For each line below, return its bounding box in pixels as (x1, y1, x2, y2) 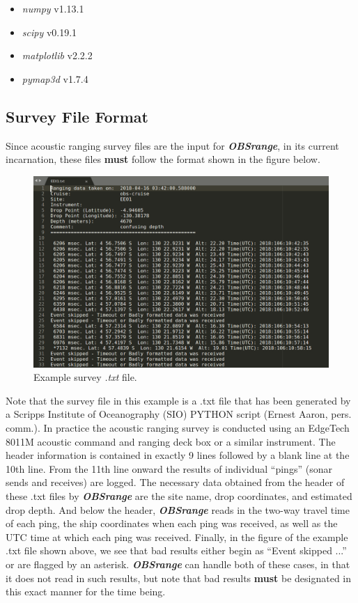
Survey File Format (6, 105, 148, 127)
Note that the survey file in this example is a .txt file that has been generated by (6, 393, 351, 407)
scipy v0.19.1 (22, 24, 77, 39)
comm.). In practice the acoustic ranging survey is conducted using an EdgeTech (6, 421, 350, 435)
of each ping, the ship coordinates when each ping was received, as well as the (6, 516, 338, 531)
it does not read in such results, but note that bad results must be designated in (6, 570, 352, 585)
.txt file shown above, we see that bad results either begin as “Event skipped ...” (6, 543, 347, 558)
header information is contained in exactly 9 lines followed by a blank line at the (6, 448, 350, 462)
